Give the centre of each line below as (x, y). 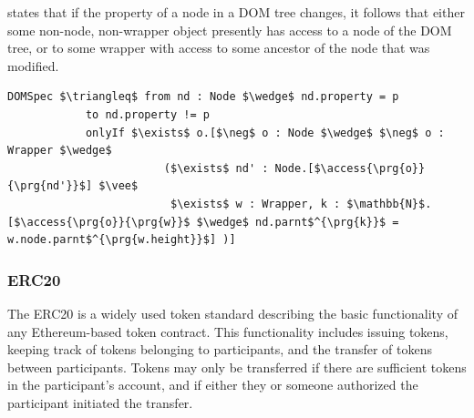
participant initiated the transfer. (100, 402)
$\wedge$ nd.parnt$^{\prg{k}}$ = (298, 222)
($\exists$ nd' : (216, 168)
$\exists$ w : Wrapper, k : (255, 204)
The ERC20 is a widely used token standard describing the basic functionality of (232, 313)
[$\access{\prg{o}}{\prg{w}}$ (99, 222)
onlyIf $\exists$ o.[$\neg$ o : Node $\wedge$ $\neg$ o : (265, 133)
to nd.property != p (147, 114)
